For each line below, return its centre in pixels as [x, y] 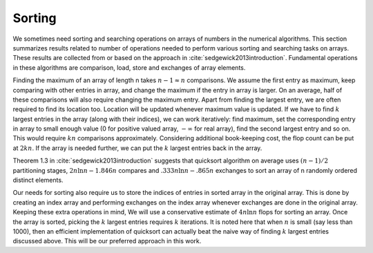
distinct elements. [38, 180]
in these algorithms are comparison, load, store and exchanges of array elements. [129, 67]
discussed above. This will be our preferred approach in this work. [107, 241]
